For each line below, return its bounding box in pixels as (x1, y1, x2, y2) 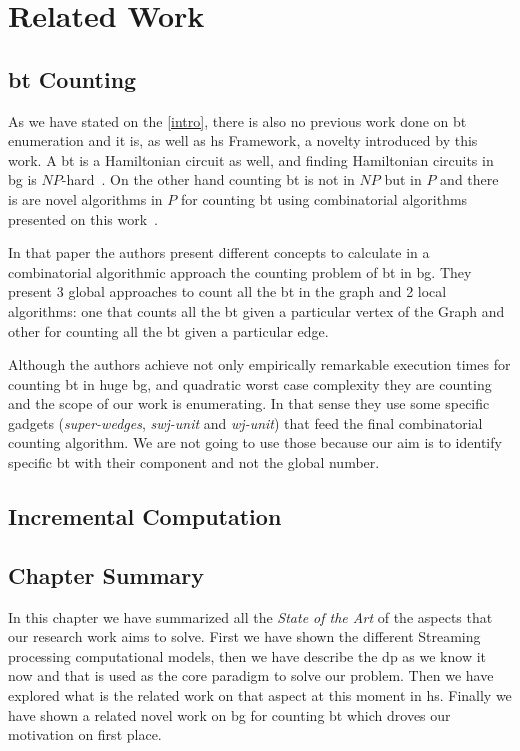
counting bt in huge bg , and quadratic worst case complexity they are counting (8, 373, 492, 394)
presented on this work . (8, 208, 158, 229)
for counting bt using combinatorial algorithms (180, 188, 468, 209)
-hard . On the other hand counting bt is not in (61, 169, 355, 190)
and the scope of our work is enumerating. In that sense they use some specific (8, 393, 490, 414)
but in (384, 169, 422, 190)
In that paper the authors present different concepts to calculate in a (8, 242, 430, 263)
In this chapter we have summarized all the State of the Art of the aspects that (8, 606, 493, 627)
